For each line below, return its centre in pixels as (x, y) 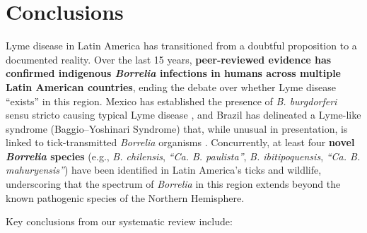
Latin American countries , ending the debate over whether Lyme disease (171, 86)
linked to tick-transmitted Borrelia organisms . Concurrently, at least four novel (180, 142)
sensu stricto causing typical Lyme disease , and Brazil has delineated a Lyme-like (183, 115)
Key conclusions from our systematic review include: (119, 221)
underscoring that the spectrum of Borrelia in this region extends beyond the (173, 184)
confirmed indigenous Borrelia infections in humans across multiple (173, 73)
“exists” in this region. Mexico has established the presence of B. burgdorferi (171, 101)
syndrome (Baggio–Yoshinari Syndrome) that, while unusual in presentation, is (177, 128)
